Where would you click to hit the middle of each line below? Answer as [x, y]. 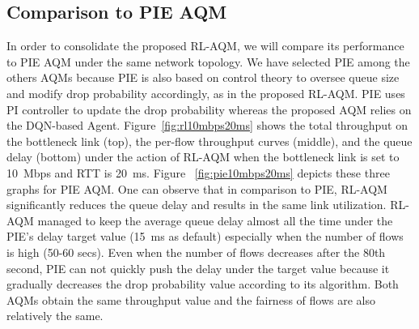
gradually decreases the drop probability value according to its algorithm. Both [203, 284]
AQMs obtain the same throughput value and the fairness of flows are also [191, 299]
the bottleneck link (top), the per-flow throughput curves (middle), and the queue [209, 141]
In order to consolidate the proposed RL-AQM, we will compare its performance [205, 46]
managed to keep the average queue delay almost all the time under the [215, 220]
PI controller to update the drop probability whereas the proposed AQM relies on [209, 109]
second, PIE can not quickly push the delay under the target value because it [198, 268]
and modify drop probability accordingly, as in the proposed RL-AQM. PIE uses [206, 93]
